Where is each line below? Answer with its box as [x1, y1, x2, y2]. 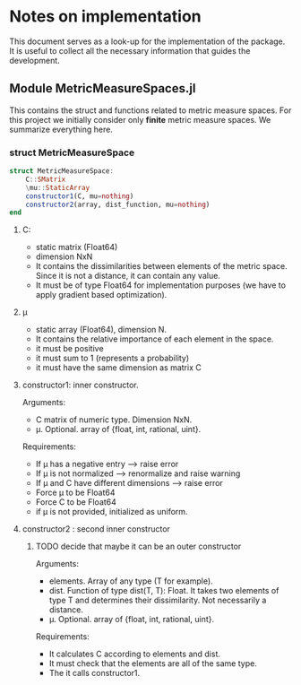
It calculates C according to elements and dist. [48, 648, 221, 660]
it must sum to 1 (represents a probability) [35, 352, 190, 364]
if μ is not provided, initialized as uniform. [35, 507, 188, 517]
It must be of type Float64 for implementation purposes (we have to [35, 280, 287, 290]
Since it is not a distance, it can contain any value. [35, 271, 221, 282]
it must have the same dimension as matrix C [35, 362, 202, 373]
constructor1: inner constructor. [21, 379, 139, 391]
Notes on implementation [9, 6, 202, 27]
